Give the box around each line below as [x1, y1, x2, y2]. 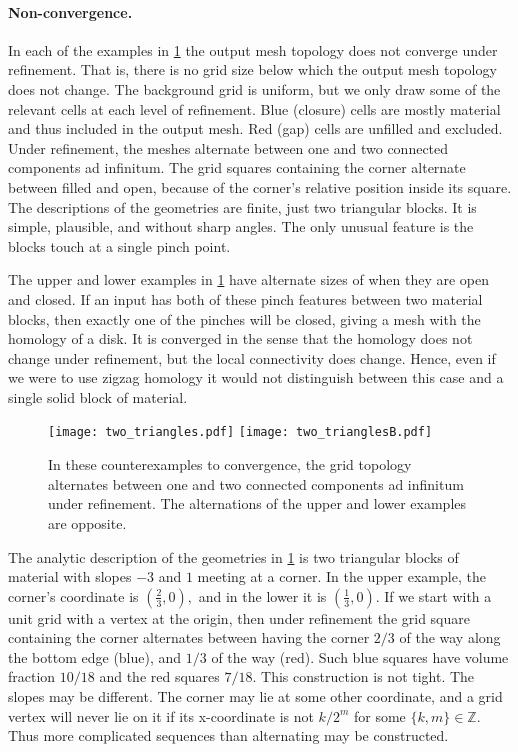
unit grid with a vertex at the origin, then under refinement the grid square [8, 607, 470, 628]
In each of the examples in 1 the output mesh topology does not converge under [8, 39, 498, 60]
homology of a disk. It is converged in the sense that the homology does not [8, 328, 473, 349]
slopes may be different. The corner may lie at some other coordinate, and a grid [8, 686, 503, 707]
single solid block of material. [8, 386, 188, 407]
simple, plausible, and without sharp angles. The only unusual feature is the [8, 216, 474, 237]
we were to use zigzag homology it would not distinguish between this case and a [8, 367, 504, 388]
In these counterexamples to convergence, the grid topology [48, 454, 412, 475]
